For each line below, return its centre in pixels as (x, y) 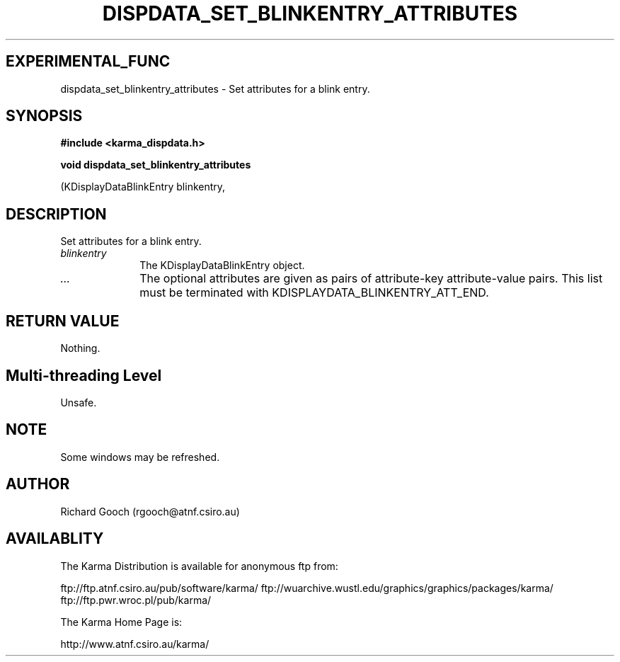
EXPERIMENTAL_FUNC (88, 62)
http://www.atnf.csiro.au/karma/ (135, 644)
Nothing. (80, 348)
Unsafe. (79, 402)
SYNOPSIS (44, 116)
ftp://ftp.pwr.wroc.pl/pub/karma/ (136, 600)
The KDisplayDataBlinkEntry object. (222, 266)
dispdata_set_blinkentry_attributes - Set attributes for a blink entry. (215, 89)
